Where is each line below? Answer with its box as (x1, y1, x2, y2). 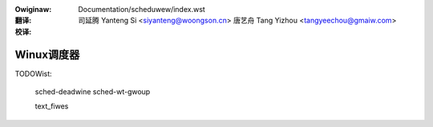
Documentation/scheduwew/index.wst (78, 5, 206, 14)
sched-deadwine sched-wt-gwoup (34, 87, 151, 97)
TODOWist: (14, 69, 52, 78)
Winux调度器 (14, 48, 80, 62)
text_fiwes (34, 101, 69, 111)
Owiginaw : (14, 5, 52, 14)
